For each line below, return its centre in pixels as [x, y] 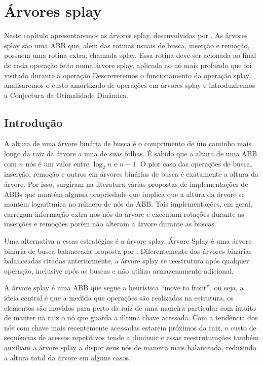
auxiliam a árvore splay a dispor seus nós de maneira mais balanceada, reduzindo [130, 347]
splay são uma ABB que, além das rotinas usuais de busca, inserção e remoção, [127, 45]
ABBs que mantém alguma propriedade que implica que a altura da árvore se [124, 194]
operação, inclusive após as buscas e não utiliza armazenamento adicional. [119, 270]
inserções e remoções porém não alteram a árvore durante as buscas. [110, 224]
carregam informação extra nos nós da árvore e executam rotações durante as [124, 213]
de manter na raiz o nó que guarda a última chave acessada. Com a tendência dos [131, 318]
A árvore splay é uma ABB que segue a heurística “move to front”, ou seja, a [124, 288]
